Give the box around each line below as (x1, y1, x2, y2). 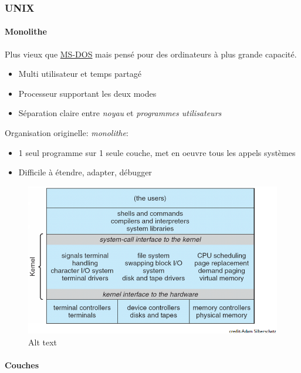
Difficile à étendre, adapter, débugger (18, 166, 152, 178)
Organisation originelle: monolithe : (5, 127, 128, 139)
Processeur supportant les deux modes (18, 87, 157, 99)
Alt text (28, 336, 57, 348)
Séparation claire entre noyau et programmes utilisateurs (18, 107, 222, 119)
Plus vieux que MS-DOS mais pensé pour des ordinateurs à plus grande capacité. (5, 48, 297, 60)
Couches (5, 359, 39, 371)
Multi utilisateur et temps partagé (18, 67, 141, 80)
